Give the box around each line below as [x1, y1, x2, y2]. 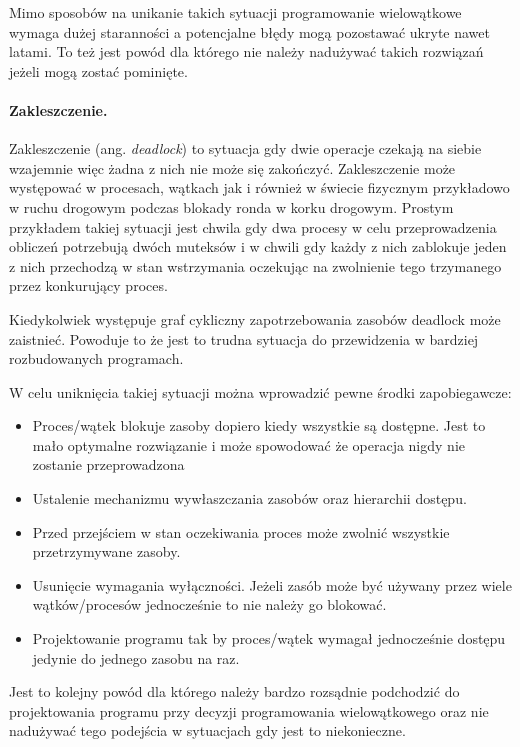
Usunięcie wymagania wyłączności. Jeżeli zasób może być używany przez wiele [32, 574, 512, 595]
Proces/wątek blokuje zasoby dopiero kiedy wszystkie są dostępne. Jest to [32, 415, 486, 436]
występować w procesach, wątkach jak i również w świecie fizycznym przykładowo [9, 177, 510, 198]
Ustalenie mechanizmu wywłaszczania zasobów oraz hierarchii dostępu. [32, 488, 467, 509]
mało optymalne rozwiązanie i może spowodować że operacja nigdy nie [32, 434, 465, 455]
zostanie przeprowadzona [32, 454, 185, 475]
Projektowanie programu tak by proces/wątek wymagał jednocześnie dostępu [32, 628, 506, 649]
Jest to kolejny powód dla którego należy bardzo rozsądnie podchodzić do [9, 681, 460, 702]
